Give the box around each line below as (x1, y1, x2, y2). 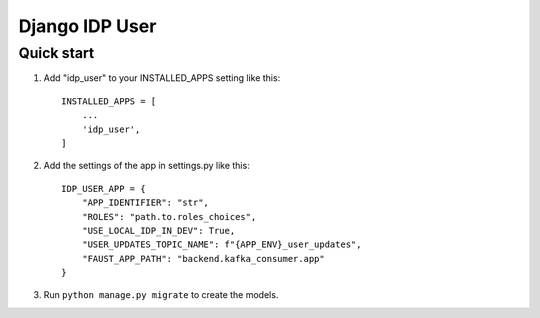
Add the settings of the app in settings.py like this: (43, 160, 250, 172)
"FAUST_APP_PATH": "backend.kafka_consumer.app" (81, 253, 325, 264)
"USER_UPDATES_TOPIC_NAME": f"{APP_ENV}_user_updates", (81, 239, 362, 250)
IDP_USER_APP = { (61, 183, 146, 194)
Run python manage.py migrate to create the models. (43, 289, 279, 301)
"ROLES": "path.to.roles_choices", (81, 211, 257, 222)
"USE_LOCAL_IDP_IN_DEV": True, (81, 225, 236, 236)
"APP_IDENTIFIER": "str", (81, 197, 210, 209)
